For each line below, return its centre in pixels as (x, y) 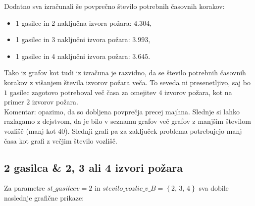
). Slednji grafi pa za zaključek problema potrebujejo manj (153, 130)
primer (14, 102)
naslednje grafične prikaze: (44, 197)
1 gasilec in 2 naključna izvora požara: (74, 23)
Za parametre (25, 188)
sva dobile (214, 188)
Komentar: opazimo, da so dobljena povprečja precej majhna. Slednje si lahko (122, 111)
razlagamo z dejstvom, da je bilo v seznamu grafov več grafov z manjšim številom (127, 121)
